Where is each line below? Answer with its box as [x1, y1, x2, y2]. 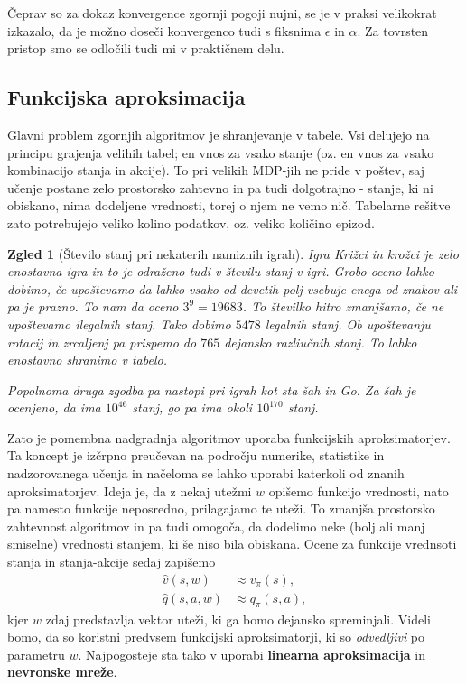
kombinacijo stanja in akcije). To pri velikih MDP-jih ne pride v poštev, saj [7, 161, 424, 180]
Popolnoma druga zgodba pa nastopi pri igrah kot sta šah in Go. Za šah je [7, 380, 416, 399]
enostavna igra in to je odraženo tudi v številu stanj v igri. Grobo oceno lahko [7, 262, 434, 281]
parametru [7, 644, 65, 663]
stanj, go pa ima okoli [132, 398, 253, 417]
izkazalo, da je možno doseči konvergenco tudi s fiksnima [7, 21, 322, 40]
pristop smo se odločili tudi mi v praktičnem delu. [7, 39, 284, 58]
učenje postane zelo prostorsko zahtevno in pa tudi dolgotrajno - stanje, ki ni [7, 178, 433, 197]
